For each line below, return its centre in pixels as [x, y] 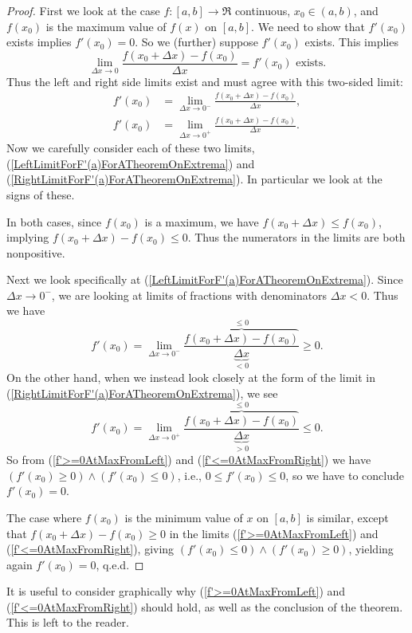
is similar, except [347, 517]
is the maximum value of [106, 26]
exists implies [39, 42]
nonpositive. [36, 252]
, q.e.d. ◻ [120, 564]
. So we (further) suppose [196, 42]
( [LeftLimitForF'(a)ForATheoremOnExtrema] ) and [131, 163]
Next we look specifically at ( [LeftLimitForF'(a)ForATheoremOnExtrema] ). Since [205, 279]
